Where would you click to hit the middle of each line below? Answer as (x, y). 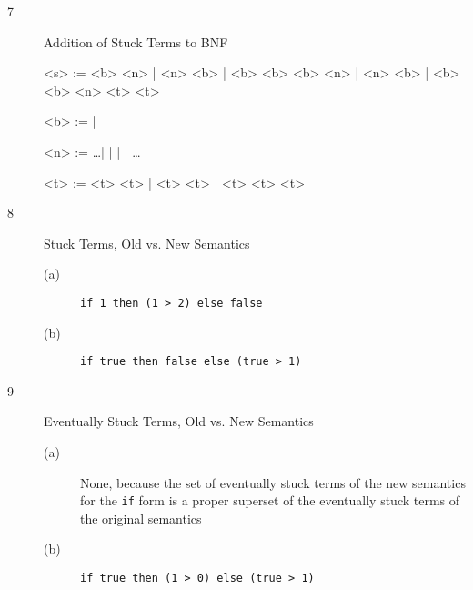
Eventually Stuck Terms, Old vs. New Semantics (179, 421)
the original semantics (141, 518)
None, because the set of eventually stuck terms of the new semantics (273, 482)
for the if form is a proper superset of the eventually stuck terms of (270, 500)
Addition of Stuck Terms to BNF (136, 41)
